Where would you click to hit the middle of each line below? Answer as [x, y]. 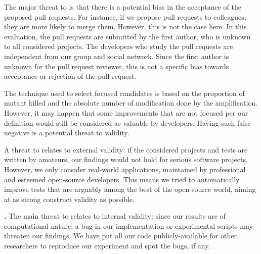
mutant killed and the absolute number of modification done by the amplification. [131, 103]
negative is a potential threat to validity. [67, 133]
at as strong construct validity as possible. [69, 199]
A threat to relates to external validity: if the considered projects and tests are [126, 149]
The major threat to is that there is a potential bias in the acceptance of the [123, 7]
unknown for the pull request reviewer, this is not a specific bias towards [117, 66]
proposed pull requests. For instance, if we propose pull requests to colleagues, [125, 16]
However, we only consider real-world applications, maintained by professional [125, 169]
